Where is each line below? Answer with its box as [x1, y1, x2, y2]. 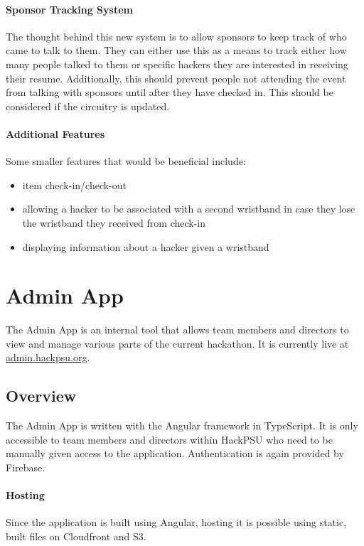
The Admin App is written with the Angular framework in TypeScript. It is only [6, 418, 358, 433]
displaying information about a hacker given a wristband [22, 239, 269, 254]
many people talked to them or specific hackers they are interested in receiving [6, 56, 348, 71]
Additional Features [6, 126, 105, 141]
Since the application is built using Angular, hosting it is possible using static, [6, 515, 347, 530]
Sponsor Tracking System [6, 1, 133, 16]
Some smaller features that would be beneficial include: [6, 154, 246, 168]
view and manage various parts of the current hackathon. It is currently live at [6, 336, 349, 350]
